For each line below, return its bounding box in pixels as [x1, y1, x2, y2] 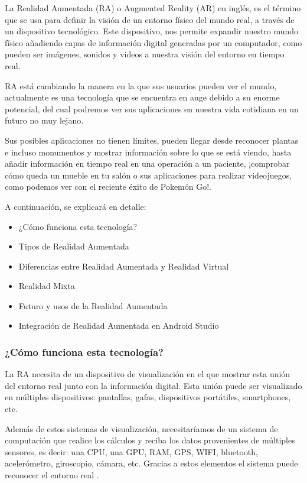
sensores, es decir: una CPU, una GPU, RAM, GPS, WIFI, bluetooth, [5, 445, 258, 458]
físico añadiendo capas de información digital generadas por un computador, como [5, 36, 302, 48]
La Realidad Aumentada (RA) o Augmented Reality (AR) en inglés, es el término [5, 2, 301, 14]
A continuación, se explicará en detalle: [5, 200, 146, 212]
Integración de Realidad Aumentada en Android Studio [18, 319, 219, 332]
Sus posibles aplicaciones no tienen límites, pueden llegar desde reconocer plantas [5, 134, 299, 146]
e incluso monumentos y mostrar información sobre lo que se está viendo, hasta [5, 145, 292, 158]
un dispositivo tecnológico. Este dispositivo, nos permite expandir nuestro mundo [5, 25, 299, 37]
